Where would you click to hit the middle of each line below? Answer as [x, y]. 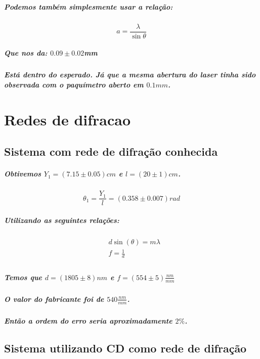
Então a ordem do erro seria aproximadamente [88, 321]
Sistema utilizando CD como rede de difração [125, 348]
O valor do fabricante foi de [54, 299]
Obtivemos [23, 174]
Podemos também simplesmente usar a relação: [89, 6]
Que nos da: [26, 53]
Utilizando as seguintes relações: [62, 220]
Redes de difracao [68, 119]
